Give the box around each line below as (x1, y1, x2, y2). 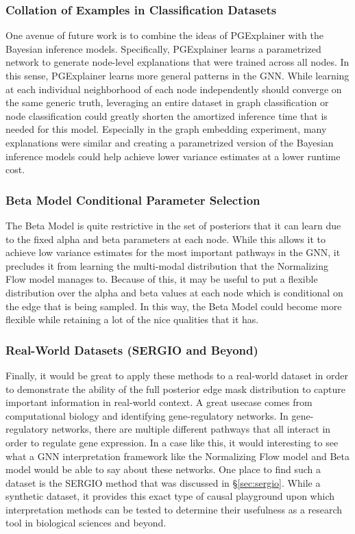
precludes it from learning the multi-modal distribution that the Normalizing (5, 258, 328, 272)
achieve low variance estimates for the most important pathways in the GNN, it (5, 245, 341, 259)
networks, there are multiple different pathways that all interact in (51, 422, 331, 436)
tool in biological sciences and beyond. (5, 516, 167, 530)
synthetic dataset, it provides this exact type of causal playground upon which (5, 489, 334, 503)
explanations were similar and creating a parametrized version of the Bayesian (5, 135, 334, 149)
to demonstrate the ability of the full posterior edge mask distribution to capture (5, 381, 345, 396)
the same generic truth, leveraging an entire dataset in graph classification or (5, 95, 329, 110)
